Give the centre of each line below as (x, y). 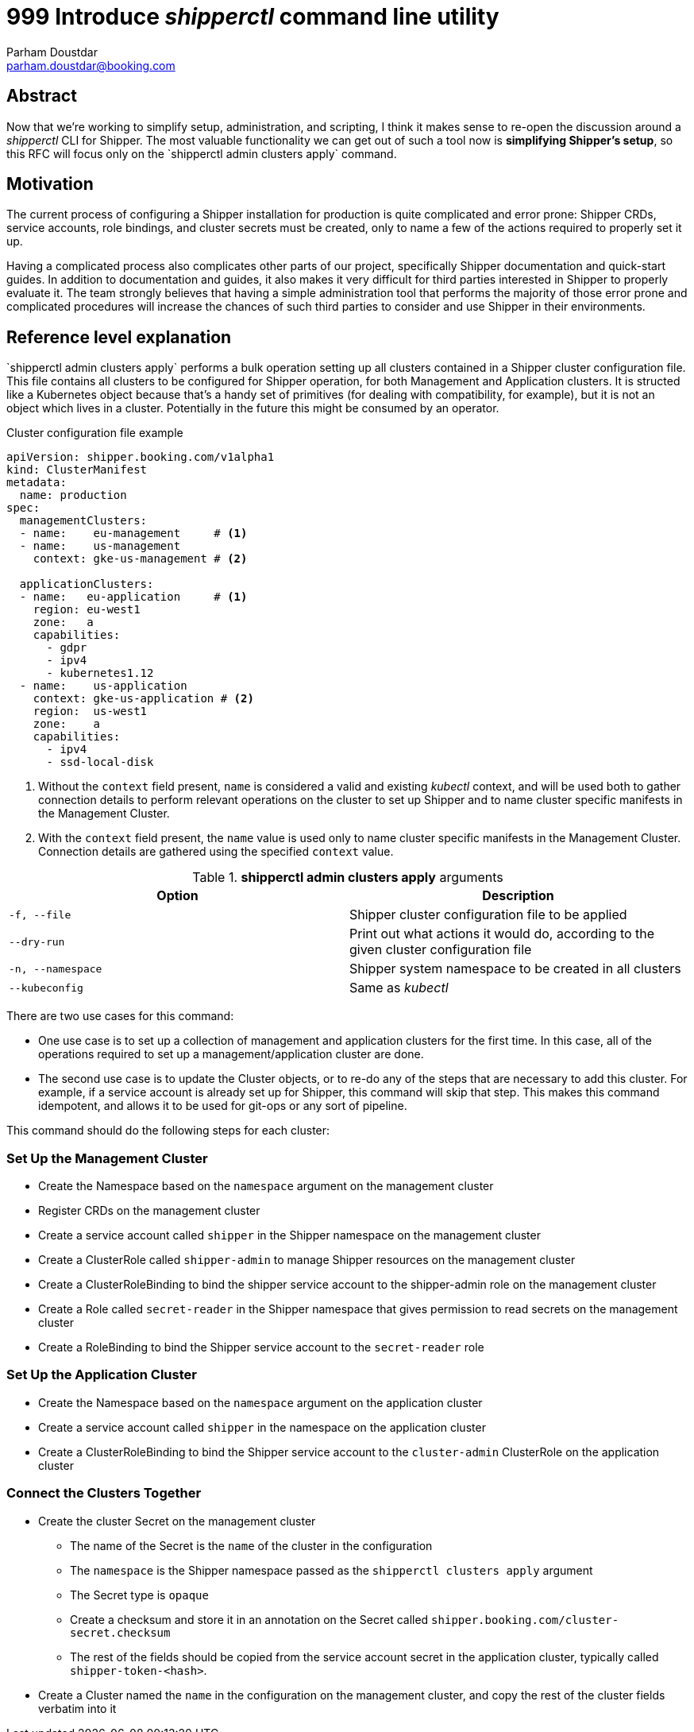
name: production (73, 495)
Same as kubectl (399, 988)
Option (177, 896)
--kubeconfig (46, 988)
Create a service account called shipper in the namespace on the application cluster (262, 1427)
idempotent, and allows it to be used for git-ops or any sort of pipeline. (223, 1106)
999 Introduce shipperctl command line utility (253, 17)
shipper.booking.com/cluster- (525, 1620)
